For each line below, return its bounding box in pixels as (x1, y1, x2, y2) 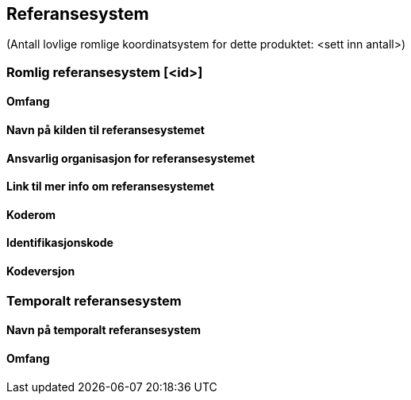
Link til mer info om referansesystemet (6, 179, 214, 194)
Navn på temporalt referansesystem (6, 323, 202, 337)
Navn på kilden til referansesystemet (6, 123, 205, 137)
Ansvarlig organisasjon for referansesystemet (6, 151, 255, 165)
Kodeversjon (6, 264, 75, 279)
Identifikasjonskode (6, 236, 113, 250)
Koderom (6, 207, 56, 221)
